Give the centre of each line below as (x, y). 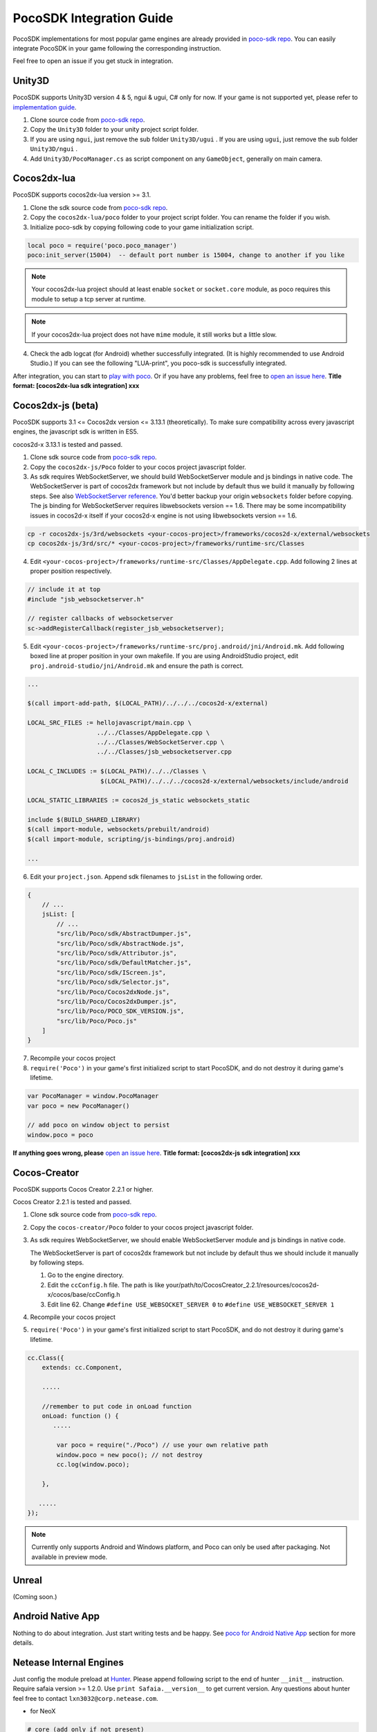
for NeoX (43, 1711)
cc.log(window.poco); (93, 1465)
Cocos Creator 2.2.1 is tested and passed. (72, 1202)
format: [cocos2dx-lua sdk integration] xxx (76, 386)
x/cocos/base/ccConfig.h (84, 1295)
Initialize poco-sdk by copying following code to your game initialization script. (142, 227)
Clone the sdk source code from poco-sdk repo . (99, 207)
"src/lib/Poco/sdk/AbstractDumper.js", (124, 934)
